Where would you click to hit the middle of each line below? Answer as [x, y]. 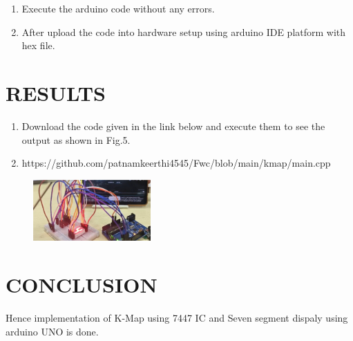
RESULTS [56, 92]
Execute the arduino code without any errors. [118, 8]
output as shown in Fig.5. [76, 139]
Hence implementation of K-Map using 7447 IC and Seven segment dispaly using [177, 317]
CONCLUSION [82, 284]
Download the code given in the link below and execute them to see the [173, 126]
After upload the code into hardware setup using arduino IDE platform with [184, 31]
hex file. [38, 45]
